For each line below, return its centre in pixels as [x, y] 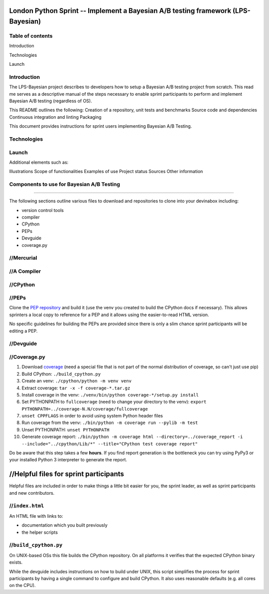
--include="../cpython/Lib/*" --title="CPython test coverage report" [110, 444]
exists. [16, 562]
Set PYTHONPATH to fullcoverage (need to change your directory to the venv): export [114, 402]
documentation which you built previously [65, 525]
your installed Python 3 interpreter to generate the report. [68, 460]
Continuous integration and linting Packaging [55, 117]
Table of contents [31, 36]
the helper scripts [40, 532]
